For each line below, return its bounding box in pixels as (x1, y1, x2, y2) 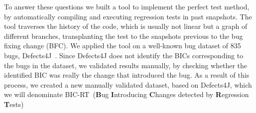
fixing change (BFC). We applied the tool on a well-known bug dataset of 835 (4, 40, 241, 51)
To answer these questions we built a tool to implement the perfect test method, (4, 1, 250, 11)
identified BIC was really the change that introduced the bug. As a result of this (4, 70, 250, 80)
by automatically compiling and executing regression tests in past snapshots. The (4, 11, 252, 21)
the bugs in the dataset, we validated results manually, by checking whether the (4, 60, 248, 70)
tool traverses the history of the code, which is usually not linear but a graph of (4, 21, 248, 31)
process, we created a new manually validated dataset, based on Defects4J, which (4, 79, 252, 90)
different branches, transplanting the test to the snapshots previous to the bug (4, 30, 243, 41)
